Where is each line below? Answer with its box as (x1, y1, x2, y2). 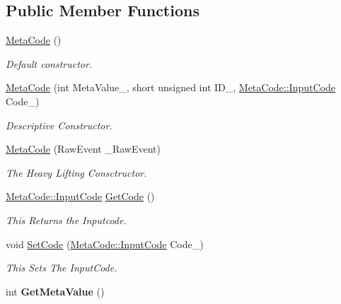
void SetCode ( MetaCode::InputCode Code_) (6, 236, 204, 251)
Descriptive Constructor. (6, 117, 112, 132)
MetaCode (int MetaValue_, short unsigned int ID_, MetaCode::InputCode (6, 80, 335, 95)
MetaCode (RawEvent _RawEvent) (6, 141, 161, 156)
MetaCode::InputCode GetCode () (6, 189, 155, 204)
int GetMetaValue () (6, 283, 105, 298)
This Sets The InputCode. (6, 260, 117, 275)
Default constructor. (6, 56, 93, 71)
